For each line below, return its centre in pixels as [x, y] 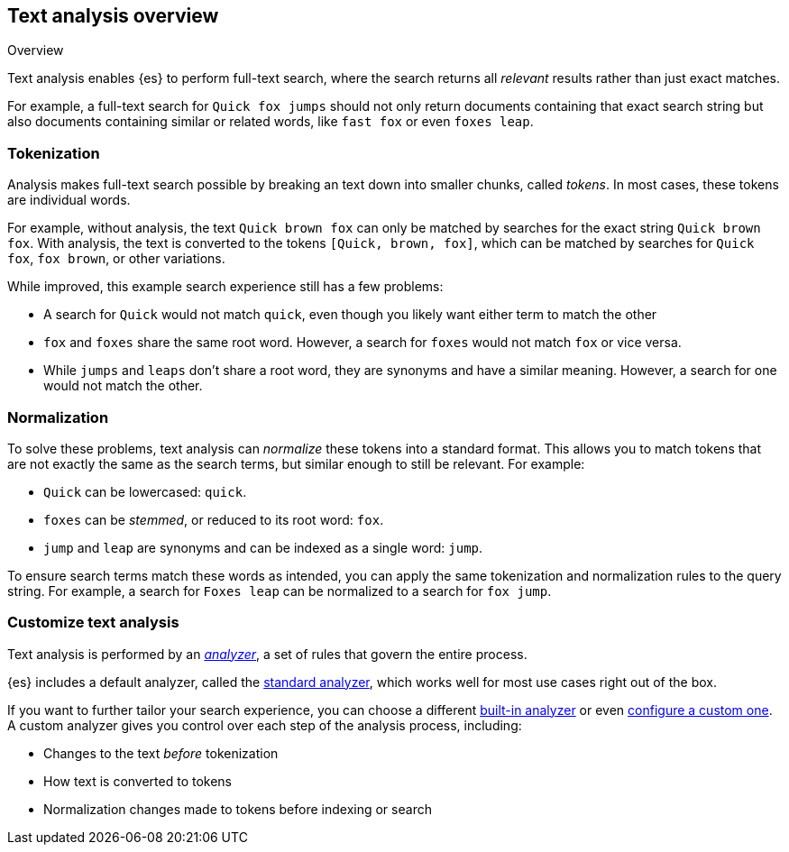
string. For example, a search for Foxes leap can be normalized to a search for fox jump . [280, 591]
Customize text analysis [93, 623]
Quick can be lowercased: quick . [145, 491]
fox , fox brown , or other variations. [116, 259]
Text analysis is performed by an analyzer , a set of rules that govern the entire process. [267, 654]
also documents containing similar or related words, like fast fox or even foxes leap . [271, 122]
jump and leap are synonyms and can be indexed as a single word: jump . [263, 547]
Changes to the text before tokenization [161, 753]
